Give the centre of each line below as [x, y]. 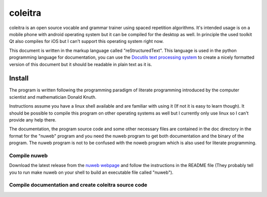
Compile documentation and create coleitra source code [78, 185]
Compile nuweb [28, 156]
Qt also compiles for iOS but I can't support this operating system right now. [87, 41]
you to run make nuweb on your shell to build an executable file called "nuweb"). [91, 172]
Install [19, 78]
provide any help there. [33, 120]
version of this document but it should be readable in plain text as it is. [81, 64]
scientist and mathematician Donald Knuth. [53, 97]
